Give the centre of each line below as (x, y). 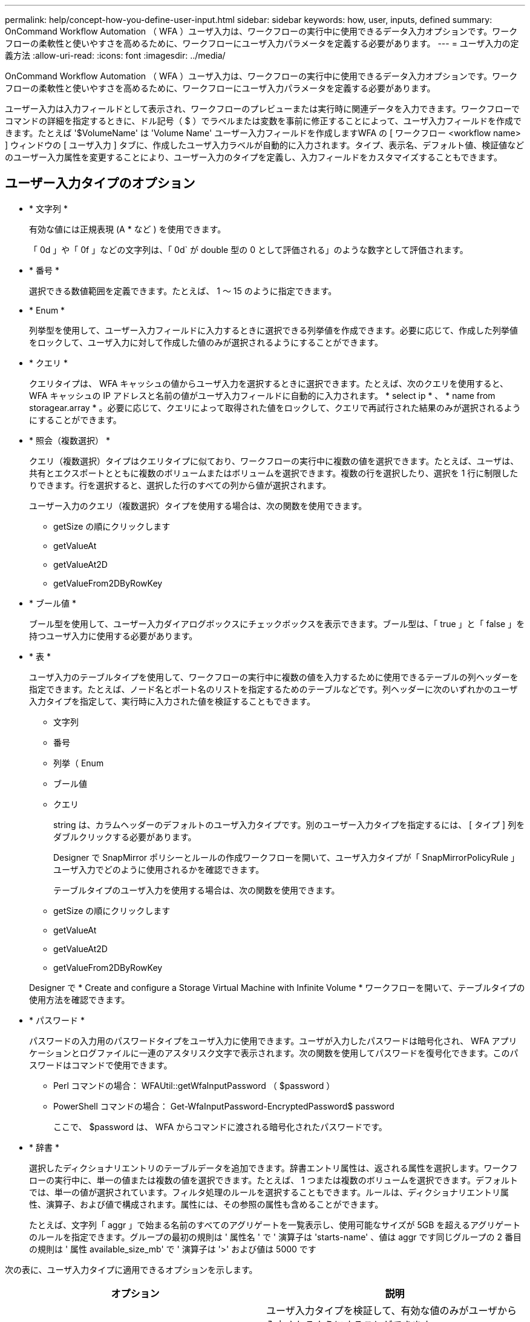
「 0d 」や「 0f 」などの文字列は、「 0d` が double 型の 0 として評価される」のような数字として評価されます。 (249, 249)
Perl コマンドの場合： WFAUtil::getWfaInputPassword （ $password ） (194, 1085)
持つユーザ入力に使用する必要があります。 (113, 636)
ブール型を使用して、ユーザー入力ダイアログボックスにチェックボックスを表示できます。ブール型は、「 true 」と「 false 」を (277, 623)
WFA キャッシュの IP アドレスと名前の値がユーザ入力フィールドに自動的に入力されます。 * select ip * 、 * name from (262, 395)
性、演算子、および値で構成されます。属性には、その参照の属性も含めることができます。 (206, 1204)
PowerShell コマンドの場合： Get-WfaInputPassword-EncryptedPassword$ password (224, 1106)
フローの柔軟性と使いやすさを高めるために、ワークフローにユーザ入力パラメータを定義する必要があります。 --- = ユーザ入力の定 (262, 43)
